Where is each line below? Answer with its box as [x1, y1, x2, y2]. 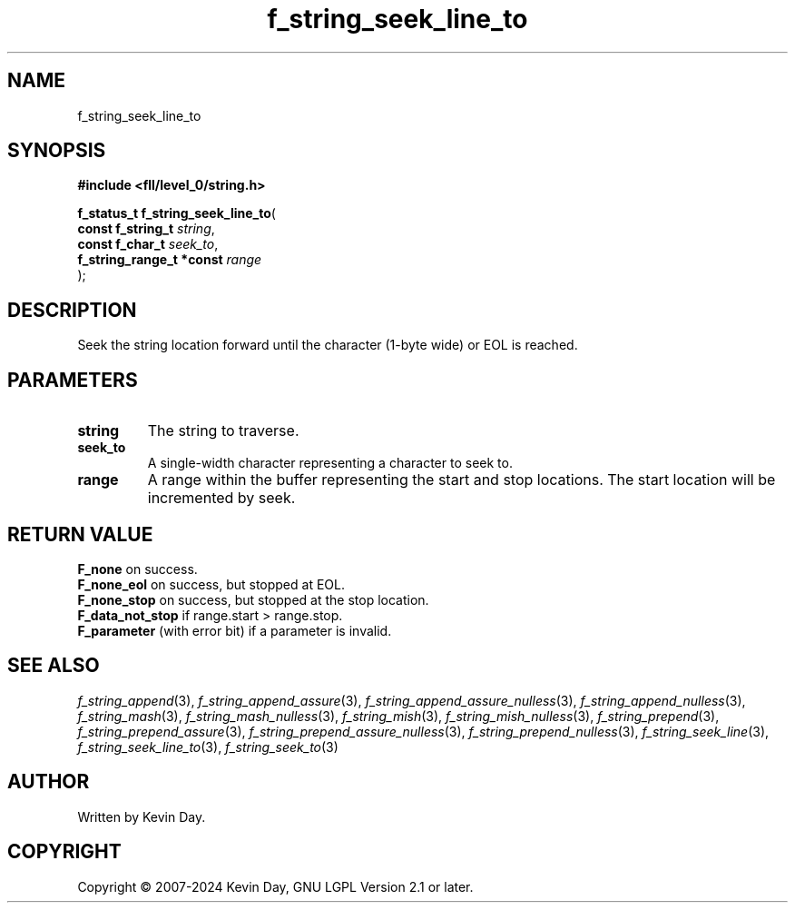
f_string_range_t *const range [77, 252, 262, 268]
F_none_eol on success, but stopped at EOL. [77, 576, 345, 592]
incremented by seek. [147, 489, 296, 508]
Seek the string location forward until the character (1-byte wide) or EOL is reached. [77, 337, 578, 353]
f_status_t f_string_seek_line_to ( [77, 205, 276, 222]
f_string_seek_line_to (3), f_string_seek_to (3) [77, 738, 339, 755]
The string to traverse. [147, 421, 299, 440]
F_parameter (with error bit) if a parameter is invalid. [77, 622, 392, 638]
